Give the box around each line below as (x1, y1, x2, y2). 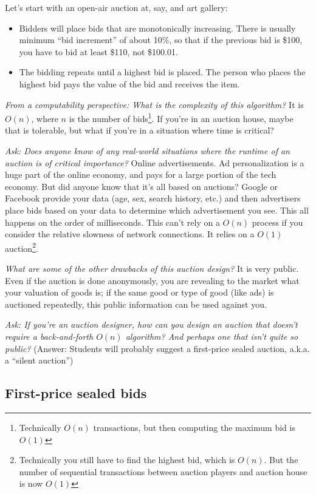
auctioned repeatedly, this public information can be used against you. (5, 297, 267, 310)
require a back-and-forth (5, 330, 94, 342)
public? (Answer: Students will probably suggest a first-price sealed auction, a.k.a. (5, 342, 310, 354)
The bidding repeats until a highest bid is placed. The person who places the (19, 66, 306, 78)
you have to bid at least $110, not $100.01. (19, 45, 178, 58)
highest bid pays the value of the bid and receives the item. (19, 77, 240, 90)
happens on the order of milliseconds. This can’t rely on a (5, 215, 220, 228)
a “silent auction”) (5, 354, 74, 367)
